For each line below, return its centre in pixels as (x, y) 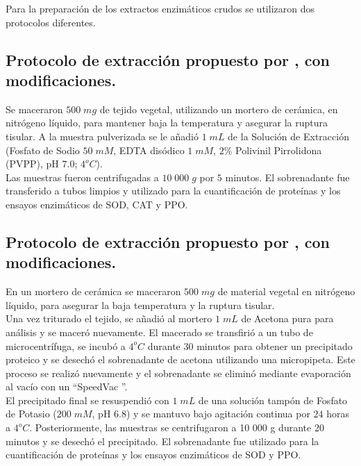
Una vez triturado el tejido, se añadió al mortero (109, 318)
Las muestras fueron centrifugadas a (82, 177)
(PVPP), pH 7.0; (42, 164)
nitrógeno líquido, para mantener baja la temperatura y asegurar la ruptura (167, 123)
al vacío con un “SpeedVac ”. (67, 386)
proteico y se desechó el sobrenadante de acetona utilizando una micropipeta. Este (180, 359)
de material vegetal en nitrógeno (286, 291)
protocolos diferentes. (51, 22)
